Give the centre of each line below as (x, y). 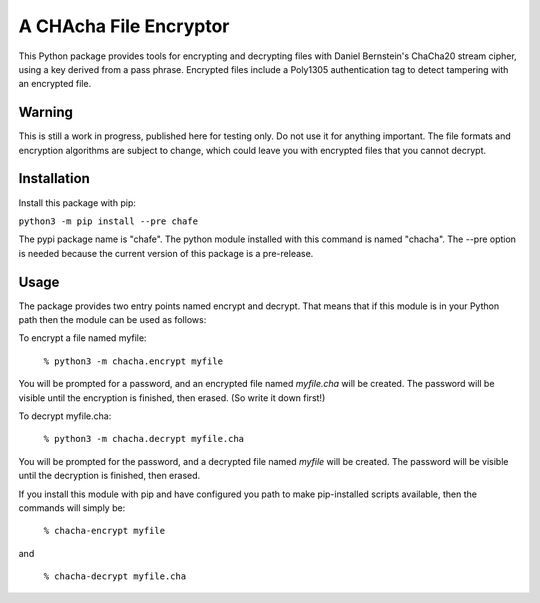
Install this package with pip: (77, 202)
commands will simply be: (72, 507)
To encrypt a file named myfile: (82, 338)
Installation (54, 178)
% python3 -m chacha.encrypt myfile (133, 361)
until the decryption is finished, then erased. (109, 476)
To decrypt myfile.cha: (65, 416)
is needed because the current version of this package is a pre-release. (166, 253)
